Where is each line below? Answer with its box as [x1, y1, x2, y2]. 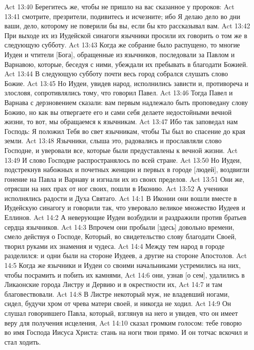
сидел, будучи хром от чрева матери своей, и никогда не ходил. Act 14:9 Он [4, 298, 231, 308]
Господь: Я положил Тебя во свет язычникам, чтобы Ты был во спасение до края [4, 126, 246, 136]
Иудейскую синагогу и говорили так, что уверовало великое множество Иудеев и [4, 202, 246, 213]
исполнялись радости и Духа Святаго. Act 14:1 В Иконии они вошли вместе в [4, 193, 237, 203]
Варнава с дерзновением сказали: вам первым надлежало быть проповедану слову [4, 97, 248, 107]
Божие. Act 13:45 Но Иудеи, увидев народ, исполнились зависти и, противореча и [4, 78, 249, 88]
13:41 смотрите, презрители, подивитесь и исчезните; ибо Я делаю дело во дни [4, 11, 240, 21]
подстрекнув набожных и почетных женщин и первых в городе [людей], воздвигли [4, 164, 250, 175]
